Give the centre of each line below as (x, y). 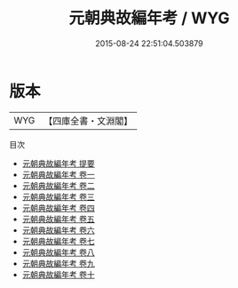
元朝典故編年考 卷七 (58, 241)
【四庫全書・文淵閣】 (88, 121)
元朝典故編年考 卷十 (58, 274)
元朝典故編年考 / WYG (149, 18)
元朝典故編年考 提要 (58, 163)
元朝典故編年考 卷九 (58, 263)
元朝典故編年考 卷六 (58, 230)
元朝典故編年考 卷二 (58, 185)
